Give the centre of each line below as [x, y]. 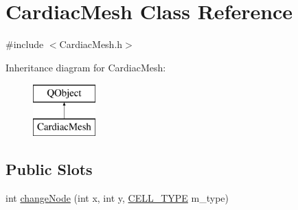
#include [25, 44]
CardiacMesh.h [91, 44]
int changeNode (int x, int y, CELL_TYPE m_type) [117, 197]
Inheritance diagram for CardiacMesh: [86, 67]
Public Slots [49, 168]
